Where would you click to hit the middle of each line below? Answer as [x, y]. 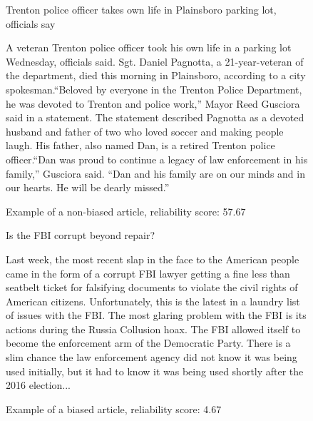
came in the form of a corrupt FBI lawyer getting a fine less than [148, 273]
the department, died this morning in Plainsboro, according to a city [156, 75]
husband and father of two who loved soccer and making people [145, 131]
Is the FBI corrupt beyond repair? [81, 235]
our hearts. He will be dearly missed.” [88, 187]
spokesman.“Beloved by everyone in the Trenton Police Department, [154, 89]
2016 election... [38, 385]
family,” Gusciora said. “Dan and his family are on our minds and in [155, 173]
